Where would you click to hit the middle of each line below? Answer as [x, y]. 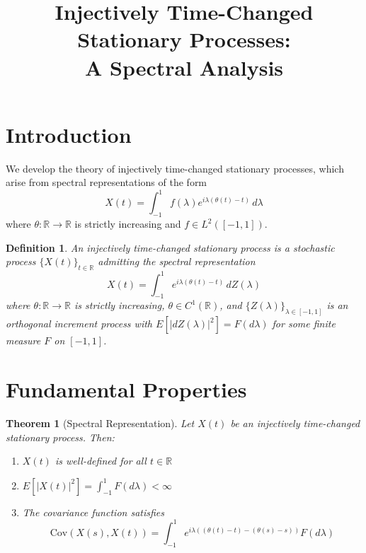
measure [23, 340]
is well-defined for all [101, 461]
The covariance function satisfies [93, 512]
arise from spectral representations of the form [107, 182]
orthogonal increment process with [79, 324]
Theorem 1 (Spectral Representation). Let [100, 423]
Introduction [69, 134]
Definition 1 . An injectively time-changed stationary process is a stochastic [170, 247]
